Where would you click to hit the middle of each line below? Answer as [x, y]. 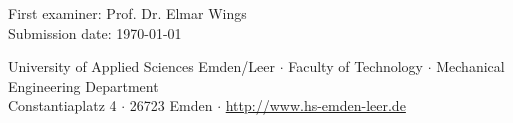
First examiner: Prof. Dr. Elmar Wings [127, 13]
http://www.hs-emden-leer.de [315, 105]
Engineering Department [83, 85]
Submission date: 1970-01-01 [95, 32]
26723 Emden [171, 105]
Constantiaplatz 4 [62, 105]
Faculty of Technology [356, 66]
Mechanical [470, 66]
